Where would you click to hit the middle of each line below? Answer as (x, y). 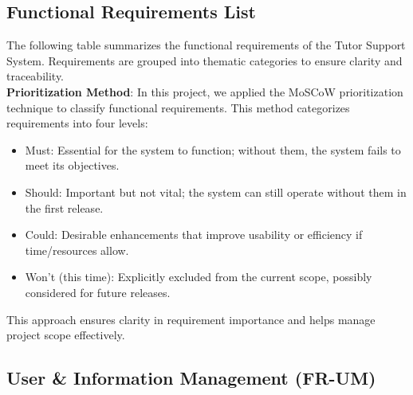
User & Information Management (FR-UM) (191, 378)
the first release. (64, 207)
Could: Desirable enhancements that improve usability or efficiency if (194, 235)
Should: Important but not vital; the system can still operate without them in (216, 192)
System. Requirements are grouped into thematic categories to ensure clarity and (205, 60)
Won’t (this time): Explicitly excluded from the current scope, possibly (199, 277)
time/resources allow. (77, 250)
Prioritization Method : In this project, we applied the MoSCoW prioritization (205, 91)
